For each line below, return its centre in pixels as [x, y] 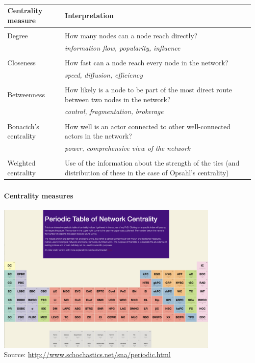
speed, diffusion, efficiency [104, 74]
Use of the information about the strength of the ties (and [152, 163]
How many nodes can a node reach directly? [131, 36]
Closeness [22, 63]
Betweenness [26, 94]
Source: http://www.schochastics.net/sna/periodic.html [87, 354]
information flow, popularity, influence [123, 47]
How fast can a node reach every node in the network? [147, 63]
